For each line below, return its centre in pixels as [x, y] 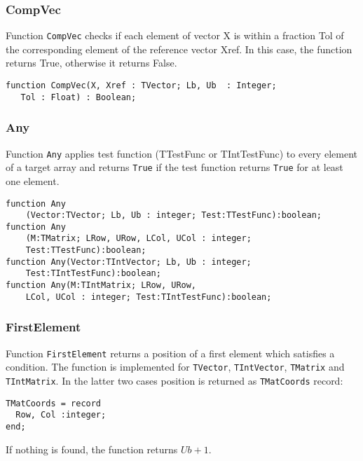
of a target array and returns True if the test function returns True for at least [174, 167]
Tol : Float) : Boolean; [78, 97]
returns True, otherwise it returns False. [91, 63]
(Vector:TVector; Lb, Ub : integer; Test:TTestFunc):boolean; [174, 215]
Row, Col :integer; [61, 415]
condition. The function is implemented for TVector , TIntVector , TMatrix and [175, 367]
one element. [33, 180]
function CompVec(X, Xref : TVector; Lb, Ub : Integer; [141, 86]
